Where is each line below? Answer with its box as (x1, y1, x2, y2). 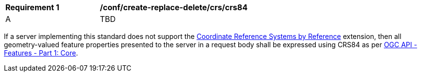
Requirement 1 (5, 2, 59, 12)
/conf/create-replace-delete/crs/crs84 (100, 2, 248, 12)
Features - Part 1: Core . (4, 49, 78, 57)
